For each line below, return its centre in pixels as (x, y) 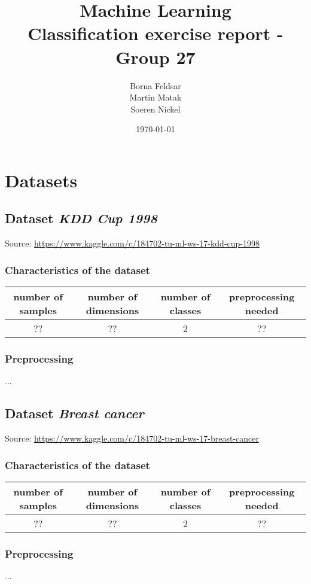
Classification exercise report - (155, 33)
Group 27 (155, 57)
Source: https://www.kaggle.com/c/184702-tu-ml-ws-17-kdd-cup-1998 (132, 243)
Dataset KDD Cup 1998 (81, 218)
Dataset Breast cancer (74, 413)
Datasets (41, 180)
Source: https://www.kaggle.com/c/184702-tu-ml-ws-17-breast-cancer (132, 438)
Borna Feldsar (155, 85)
